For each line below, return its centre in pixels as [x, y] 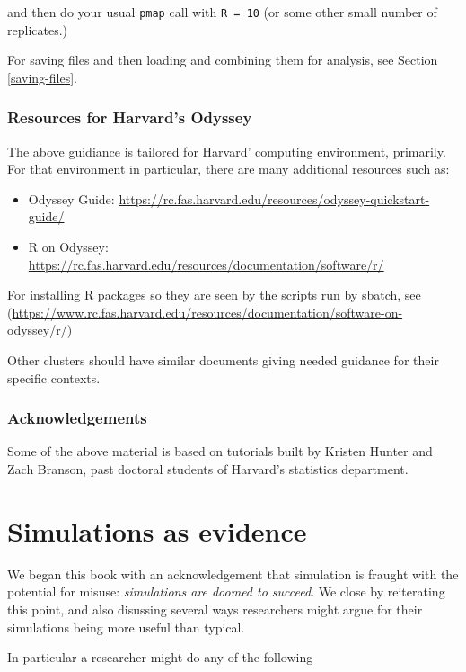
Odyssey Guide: [71, 198]
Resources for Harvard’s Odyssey [130, 117]
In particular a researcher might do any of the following [160, 657]
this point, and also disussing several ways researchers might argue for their [215, 609]
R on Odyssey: [68, 247]
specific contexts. [54, 377]
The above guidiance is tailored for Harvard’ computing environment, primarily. [227, 151]
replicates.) [38, 29]
